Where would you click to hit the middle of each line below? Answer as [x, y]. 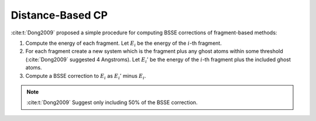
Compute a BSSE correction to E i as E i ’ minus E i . [86, 76]
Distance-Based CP [59, 15]
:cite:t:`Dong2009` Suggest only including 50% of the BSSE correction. [112, 102]
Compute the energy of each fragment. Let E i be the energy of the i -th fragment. [123, 44]
